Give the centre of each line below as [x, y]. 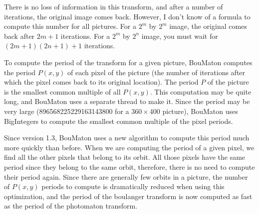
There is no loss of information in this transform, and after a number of [114, 6]
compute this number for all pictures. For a [70, 26]
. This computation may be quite [201, 91]
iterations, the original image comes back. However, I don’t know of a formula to [127, 16]
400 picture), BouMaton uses [194, 111]
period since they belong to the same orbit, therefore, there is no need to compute [129, 166]
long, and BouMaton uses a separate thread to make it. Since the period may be [127, 101]
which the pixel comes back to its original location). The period [101, 82]
